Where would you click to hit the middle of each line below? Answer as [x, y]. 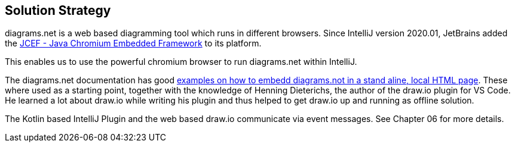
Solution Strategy [58, 10]
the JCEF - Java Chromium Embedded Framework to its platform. [133, 43]
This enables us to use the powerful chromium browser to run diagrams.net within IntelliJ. [181, 62]
